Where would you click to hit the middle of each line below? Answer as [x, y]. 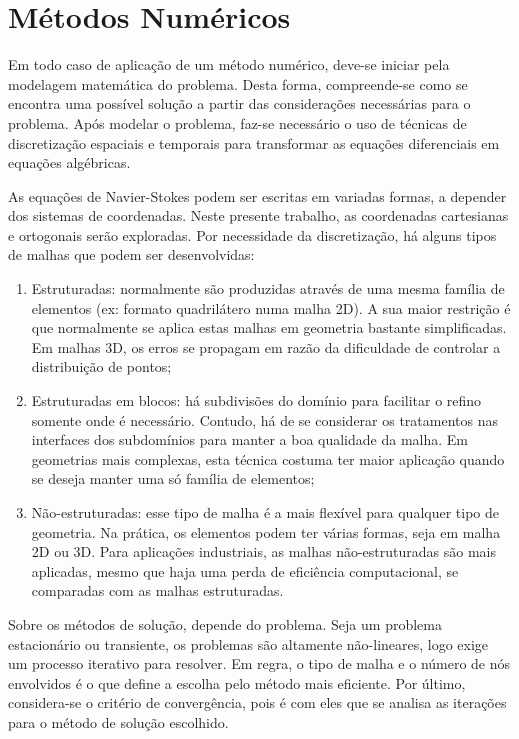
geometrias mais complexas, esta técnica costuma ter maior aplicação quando [268, 458]
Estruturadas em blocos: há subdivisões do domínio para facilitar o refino [256, 400]
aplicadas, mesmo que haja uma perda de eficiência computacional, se [245, 570]
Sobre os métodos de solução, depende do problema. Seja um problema [225, 623]
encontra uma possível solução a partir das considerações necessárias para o [239, 103]
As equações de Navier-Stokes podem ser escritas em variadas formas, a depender [257, 195]
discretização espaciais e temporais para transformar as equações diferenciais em [254, 142]
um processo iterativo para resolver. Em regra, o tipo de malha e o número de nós [259, 663]
